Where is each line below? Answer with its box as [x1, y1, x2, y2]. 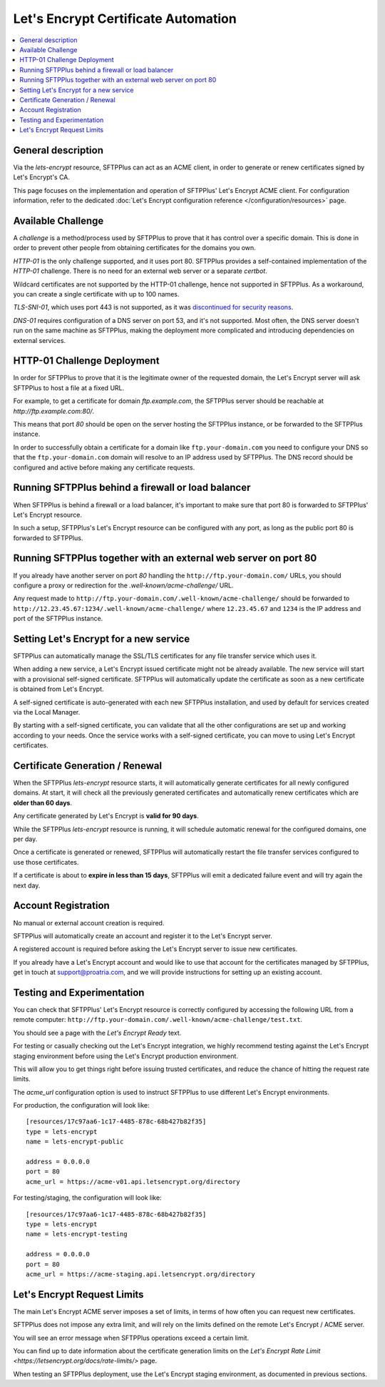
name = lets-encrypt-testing [26, 1230, 128, 1238]
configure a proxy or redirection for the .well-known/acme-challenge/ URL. [13, 581, 234, 590]
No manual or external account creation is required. [13, 918, 165, 927]
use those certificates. [13, 857, 79, 866]
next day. [13, 881, 41, 890]
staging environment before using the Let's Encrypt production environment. [13, 1051, 239, 1060]
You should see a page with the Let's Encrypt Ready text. [13, 1028, 182, 1037]
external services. [13, 336, 66, 344]
